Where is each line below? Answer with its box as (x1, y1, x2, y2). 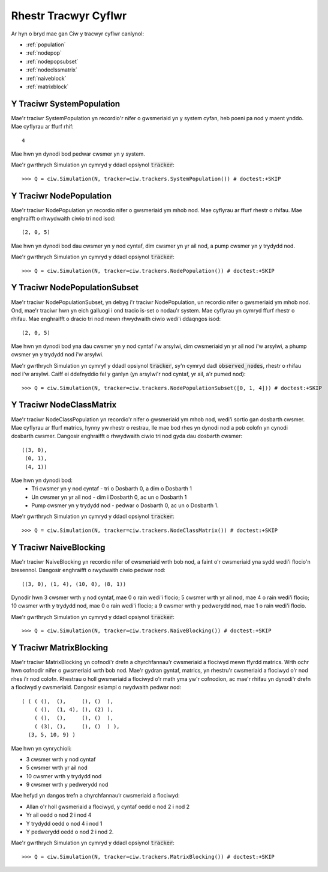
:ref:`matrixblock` (26, 83, 69, 90)
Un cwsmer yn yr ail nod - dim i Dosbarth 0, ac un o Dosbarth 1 (31, 493, 187, 501)
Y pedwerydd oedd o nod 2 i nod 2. (26, 828, 114, 835)
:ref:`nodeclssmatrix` (26, 66, 78, 73)
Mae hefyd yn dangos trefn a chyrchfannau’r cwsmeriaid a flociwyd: (11, 792, 180, 799)
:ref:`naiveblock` (26, 75, 67, 82)
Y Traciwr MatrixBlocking (11, 642, 109, 653)
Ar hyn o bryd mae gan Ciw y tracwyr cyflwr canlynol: (11, 30, 144, 37)
